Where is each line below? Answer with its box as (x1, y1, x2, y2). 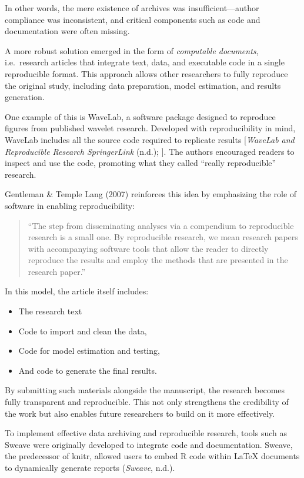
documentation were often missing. (5, 25, 130, 37)
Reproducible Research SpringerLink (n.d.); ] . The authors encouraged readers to (5, 145, 295, 157)
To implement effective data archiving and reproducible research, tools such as (5, 427, 287, 439)
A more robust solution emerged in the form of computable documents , (5, 44, 259, 57)
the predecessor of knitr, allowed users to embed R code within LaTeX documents (5, 450, 300, 462)
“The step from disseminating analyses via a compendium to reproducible (28, 219, 294, 231)
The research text (18, 305, 82, 317)
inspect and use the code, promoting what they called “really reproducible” (5, 157, 276, 169)
